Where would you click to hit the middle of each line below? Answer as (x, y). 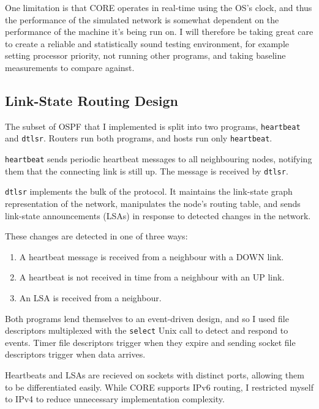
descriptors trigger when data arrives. (75, 354)
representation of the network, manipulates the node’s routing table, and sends (153, 204)
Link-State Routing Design (92, 100)
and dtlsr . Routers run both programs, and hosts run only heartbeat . (139, 138)
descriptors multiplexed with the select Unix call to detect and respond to (147, 330)
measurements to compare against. (70, 67)
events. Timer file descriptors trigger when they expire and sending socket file (150, 342)
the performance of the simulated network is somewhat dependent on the (142, 19)
